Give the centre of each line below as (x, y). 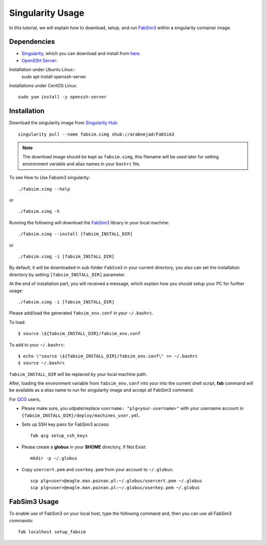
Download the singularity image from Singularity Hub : (64, 123)
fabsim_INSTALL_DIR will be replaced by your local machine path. (78, 374)
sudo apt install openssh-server (54, 76)
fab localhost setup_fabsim (52, 532)
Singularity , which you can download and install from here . (81, 53)
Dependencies (32, 42)
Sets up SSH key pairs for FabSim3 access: (66, 424)
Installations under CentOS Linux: (43, 86)
